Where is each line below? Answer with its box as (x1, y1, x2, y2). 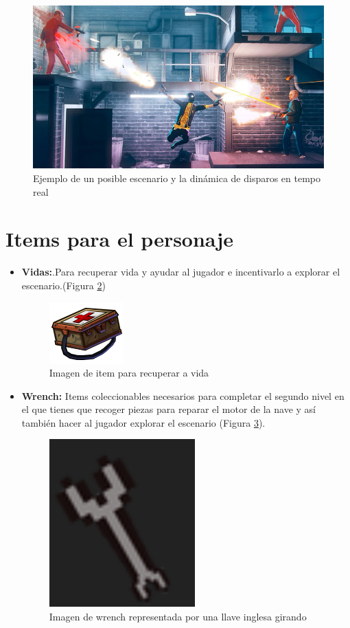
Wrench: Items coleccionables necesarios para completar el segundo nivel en (21, 388, 345, 403)
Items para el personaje (5, 225, 233, 253)
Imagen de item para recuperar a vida (49, 366, 209, 380)
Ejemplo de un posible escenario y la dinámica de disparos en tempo (33, 171, 321, 185)
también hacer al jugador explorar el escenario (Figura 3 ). (21, 415, 266, 429)
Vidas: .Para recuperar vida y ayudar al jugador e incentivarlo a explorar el (21, 265, 340, 279)
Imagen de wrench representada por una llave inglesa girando (49, 609, 307, 624)
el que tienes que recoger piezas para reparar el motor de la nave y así (21, 402, 316, 416)
